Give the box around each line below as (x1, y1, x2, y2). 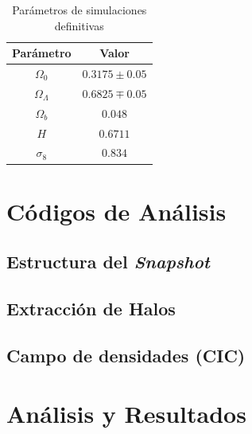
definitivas (54, 17, 104, 33)
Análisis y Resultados (6, 397, 246, 430)
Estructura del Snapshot (6, 249, 210, 274)
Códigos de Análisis (6, 194, 227, 227)
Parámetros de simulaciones (12, 2, 147, 18)
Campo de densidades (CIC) (6, 342, 246, 367)
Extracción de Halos (6, 296, 176, 321)
